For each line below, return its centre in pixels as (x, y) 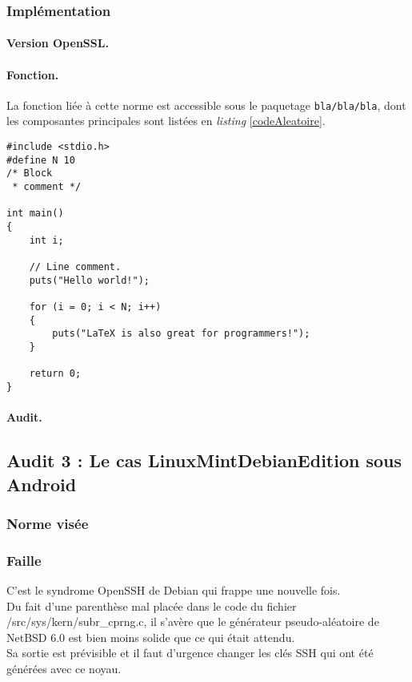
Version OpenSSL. (58, 43)
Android (42, 484)
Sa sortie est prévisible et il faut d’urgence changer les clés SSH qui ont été (190, 653)
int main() (35, 214)
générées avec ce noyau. (64, 668)
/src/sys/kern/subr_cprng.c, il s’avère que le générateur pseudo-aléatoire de (193, 621)
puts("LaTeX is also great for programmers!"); (181, 334)
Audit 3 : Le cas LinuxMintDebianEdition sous (204, 460)
